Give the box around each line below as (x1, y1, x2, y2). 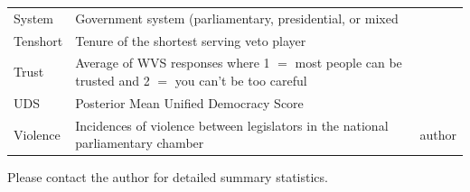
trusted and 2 (75, 71, 150, 90)
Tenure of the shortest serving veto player (75, 31, 306, 50)
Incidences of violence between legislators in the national (75, 115, 389, 134)
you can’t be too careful (174, 71, 307, 90)
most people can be (295, 53, 402, 72)
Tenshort (14, 31, 63, 50)
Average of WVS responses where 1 (75, 53, 270, 72)
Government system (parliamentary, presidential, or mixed (75, 8, 399, 27)
